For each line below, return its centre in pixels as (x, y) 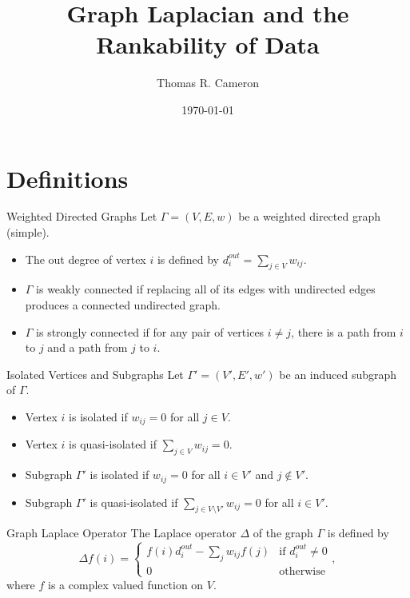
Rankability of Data (208, 44)
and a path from (88, 347)
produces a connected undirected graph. (123, 305)
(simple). (28, 232)
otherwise (302, 571)
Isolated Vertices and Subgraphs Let (95, 374)
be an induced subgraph (338, 374)
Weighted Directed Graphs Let (82, 216)
